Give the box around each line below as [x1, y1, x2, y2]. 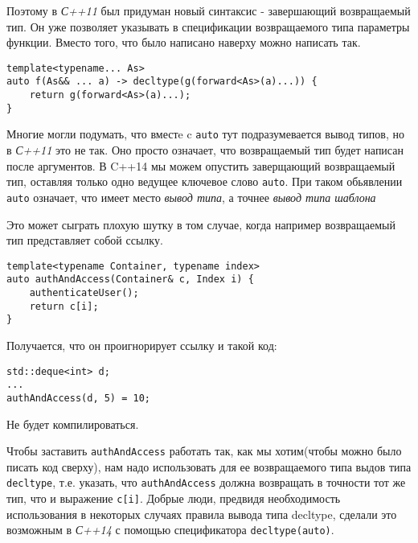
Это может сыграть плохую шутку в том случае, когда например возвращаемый [6, 216, 395, 232]
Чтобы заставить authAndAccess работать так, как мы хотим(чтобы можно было [6, 442, 402, 459]
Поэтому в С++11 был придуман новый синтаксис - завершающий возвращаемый [6, 2, 411, 19]
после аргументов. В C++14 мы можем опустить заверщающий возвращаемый [6, 157, 395, 174]
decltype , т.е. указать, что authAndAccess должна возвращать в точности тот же [6, 474, 406, 491]
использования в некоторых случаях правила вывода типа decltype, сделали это [6, 505, 397, 522]
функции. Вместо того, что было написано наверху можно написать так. [6, 34, 361, 51]
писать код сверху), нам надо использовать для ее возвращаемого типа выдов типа [6, 458, 412, 475]
